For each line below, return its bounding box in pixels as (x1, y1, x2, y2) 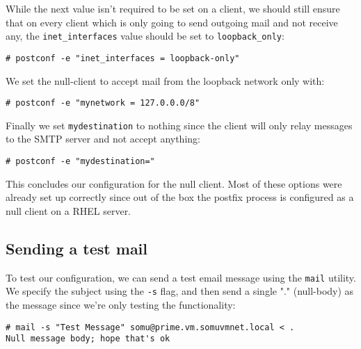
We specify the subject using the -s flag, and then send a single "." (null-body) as (6, 284, 354, 298)
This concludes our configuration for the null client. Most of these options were (6, 176, 342, 190)
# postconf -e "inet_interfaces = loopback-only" (6, 53, 240, 63)
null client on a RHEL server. (6, 203, 131, 218)
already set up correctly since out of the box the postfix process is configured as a (6, 190, 354, 204)
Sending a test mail (6, 237, 148, 259)
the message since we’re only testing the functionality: (6, 297, 236, 311)
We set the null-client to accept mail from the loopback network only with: (6, 73, 325, 88)
